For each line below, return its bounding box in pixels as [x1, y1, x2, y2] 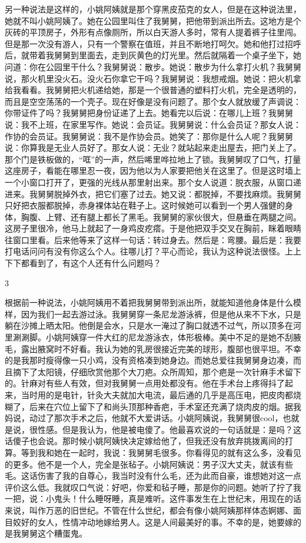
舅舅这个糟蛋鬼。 [21, 527, 87, 539]
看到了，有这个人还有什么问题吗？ [29, 257, 161, 269]
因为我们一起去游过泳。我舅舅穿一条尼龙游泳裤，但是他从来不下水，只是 [21, 307, 301, 320]
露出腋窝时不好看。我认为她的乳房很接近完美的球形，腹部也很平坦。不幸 [21, 342, 301, 355]
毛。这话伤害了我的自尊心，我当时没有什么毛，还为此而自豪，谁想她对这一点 [5, 469, 301, 482]
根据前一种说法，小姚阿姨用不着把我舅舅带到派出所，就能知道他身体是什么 [5, 296, 293, 309]
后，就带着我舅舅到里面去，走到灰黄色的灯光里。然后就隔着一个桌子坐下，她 [5, 49, 301, 61]
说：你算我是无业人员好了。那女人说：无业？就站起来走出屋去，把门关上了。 [5, 141, 301, 154]
